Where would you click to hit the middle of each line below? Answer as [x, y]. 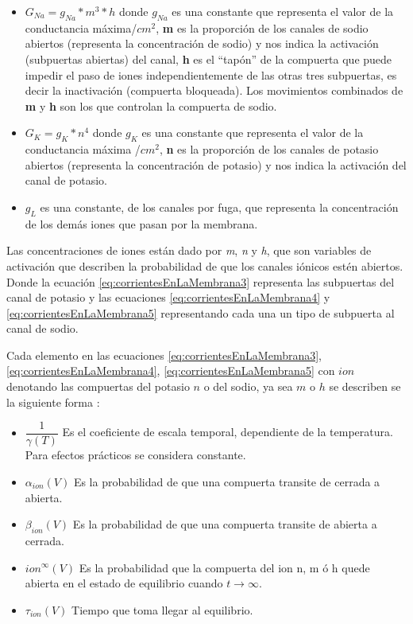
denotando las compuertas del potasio [98, 386]
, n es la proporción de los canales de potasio [269, 149]
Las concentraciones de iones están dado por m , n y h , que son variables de [189, 250]
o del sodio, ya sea [248, 386]
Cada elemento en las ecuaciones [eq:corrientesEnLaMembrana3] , [164, 355]
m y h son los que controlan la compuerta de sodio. [151, 105]
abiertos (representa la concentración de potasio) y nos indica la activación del [216, 164]
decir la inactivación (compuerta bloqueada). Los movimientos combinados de [214, 90]
